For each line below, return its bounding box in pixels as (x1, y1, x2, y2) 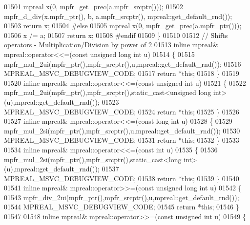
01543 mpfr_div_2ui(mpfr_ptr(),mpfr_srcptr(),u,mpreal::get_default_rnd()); (4, 192, 239, 202)
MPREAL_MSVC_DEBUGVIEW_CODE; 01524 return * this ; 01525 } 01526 (4, 106, 239, 116)
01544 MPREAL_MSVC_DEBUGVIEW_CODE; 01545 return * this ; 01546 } (4, 202, 239, 212)
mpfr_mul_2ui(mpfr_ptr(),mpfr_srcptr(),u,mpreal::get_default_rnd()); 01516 (4, 58, 241, 69)
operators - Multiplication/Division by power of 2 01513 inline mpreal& (4, 39, 218, 50)
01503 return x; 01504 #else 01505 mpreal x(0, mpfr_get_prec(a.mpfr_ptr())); (4, 20, 242, 31)
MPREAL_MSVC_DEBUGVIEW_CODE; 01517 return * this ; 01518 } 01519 (4, 68, 239, 78)
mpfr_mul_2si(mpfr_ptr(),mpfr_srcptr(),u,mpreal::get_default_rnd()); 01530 (4, 125, 240, 135)
